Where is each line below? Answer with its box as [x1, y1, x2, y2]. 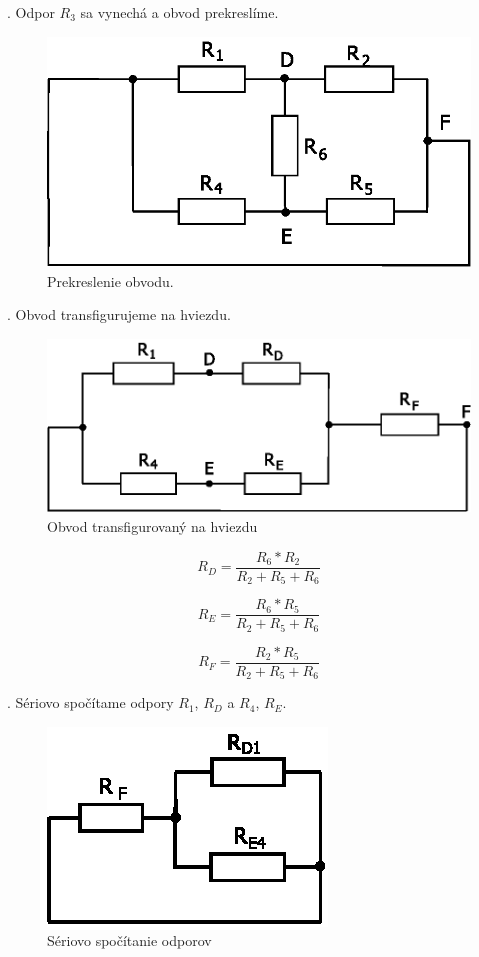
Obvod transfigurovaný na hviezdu [47, 515, 258, 536]
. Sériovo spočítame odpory [7, 692, 174, 713]
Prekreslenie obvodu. [47, 270, 174, 291]
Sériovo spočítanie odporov [47, 930, 212, 951]
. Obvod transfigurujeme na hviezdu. [7, 304, 231, 325]
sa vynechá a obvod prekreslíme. [80, 2, 279, 22]
